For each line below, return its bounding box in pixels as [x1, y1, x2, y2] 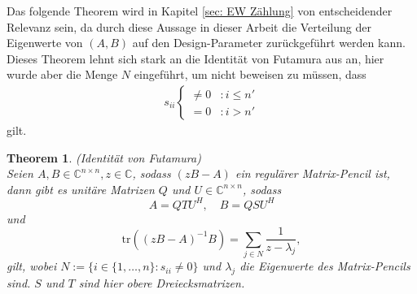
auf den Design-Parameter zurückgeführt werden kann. [132, 34, 406, 51]
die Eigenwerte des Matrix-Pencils [239, 257, 410, 275]
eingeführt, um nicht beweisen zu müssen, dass [134, 66, 367, 83]
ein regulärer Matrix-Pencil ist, [235, 165, 390, 182]
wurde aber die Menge [7, 66, 118, 83]
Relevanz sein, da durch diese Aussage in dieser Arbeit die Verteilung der [7, 18, 371, 35]
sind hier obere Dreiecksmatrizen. [78, 275, 245, 292]
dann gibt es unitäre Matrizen [7, 180, 155, 197]
